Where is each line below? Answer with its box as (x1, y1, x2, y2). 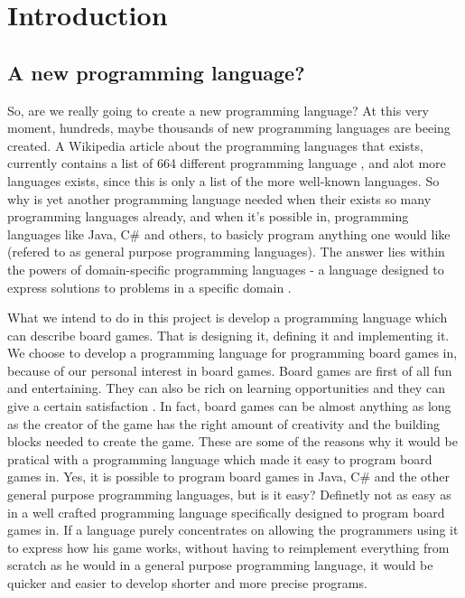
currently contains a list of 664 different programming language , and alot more (7, 154, 446, 173)
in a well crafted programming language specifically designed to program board (7, 502, 445, 521)
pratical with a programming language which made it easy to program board (7, 449, 432, 468)
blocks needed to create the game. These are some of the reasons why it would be (7, 432, 458, 451)
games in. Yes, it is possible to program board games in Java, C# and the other (7, 467, 450, 486)
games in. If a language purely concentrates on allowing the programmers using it (7, 520, 459, 539)
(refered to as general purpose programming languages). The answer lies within (7, 242, 445, 261)
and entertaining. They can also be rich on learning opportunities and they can (7, 378, 445, 397)
